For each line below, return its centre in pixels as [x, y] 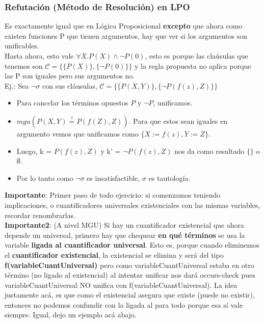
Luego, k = [34, 151]
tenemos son [24, 65]
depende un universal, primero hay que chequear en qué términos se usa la [125, 235]
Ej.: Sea [17, 85]
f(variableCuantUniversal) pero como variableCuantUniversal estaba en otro [129, 265]
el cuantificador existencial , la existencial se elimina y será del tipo [114, 254]
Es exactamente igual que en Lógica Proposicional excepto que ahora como [124, 26]
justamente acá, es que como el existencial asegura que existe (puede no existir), [130, 295]
